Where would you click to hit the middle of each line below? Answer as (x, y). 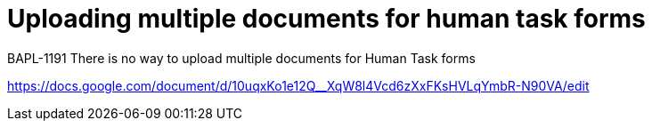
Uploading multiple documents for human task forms (326, 19)
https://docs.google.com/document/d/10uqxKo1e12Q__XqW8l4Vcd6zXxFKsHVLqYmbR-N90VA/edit (298, 85)
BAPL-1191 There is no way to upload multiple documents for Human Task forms (241, 58)
